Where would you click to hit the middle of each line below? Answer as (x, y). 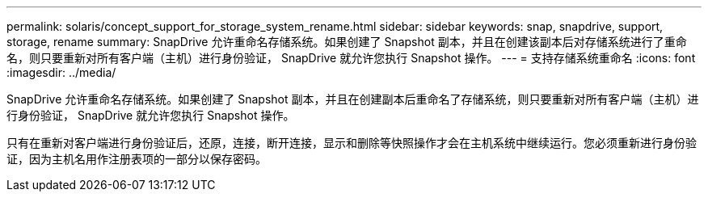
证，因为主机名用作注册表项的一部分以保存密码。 (137, 159)
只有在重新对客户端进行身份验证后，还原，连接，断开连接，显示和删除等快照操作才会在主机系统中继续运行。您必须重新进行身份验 (352, 143)
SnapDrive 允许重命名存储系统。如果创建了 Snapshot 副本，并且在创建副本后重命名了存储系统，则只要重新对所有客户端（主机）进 (353, 99)
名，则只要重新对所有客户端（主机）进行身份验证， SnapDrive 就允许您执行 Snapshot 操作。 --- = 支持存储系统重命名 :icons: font (351, 58)
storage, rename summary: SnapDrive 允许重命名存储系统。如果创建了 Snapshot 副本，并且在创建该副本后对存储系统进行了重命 (347, 42)
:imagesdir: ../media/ (61, 72)
